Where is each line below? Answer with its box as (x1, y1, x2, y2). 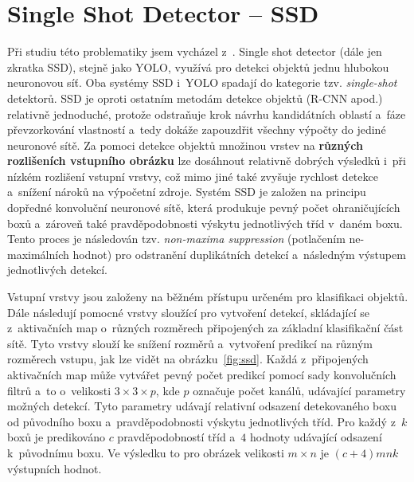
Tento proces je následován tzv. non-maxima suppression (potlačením (7, 230, 346, 247)
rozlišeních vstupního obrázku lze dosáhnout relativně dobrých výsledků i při (7, 152, 406, 169)
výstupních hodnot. (7, 460, 102, 476)
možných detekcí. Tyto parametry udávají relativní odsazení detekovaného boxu (7, 398, 397, 414)
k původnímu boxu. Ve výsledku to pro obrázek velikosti (7, 444, 284, 460)
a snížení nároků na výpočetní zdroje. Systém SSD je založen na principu (7, 183, 366, 200)
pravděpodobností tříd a (117, 429, 236, 445)
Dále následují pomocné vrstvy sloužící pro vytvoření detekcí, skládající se (7, 304, 369, 320)
